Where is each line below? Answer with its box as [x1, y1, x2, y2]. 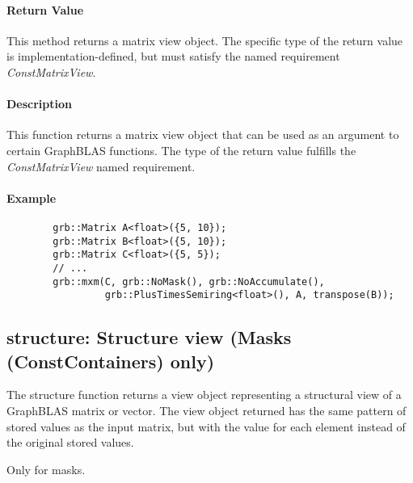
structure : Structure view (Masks [6, 325, 292, 350]
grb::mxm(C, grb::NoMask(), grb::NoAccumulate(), [53, 275, 325, 288]
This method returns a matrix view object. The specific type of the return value [6, 31, 403, 48]
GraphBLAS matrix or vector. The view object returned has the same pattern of [6, 402, 407, 419]
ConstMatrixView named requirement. [6, 157, 196, 174]
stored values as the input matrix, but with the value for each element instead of [6, 418, 406, 435]
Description [6, 95, 73, 112]
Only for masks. [6, 460, 86, 477]
